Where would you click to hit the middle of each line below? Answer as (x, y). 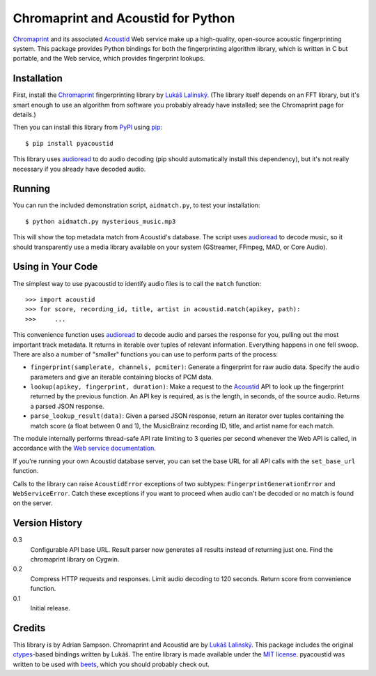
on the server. (33, 503)
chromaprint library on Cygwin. (75, 559)
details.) (24, 114)
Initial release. (50, 608)
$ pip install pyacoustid (70, 143)
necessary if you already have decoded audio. (79, 169)
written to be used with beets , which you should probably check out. (111, 664)
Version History (48, 523)
